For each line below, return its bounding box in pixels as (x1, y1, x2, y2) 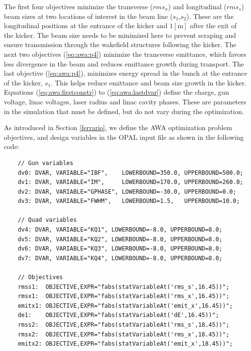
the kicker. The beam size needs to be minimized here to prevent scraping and (4, 30, 236, 40)
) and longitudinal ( (168, 1, 227, 11)
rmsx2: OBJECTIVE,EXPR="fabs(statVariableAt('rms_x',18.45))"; (17, 331, 230, 338)
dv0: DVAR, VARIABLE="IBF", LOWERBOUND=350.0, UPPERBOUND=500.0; (17, 169, 243, 176)
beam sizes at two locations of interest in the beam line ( (4, 11, 173, 21)
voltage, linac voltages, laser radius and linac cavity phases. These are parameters (4, 96, 247, 106)
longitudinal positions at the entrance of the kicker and (4, 20, 168, 31)
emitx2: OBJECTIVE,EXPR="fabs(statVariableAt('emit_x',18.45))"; (17, 340, 233, 348)
